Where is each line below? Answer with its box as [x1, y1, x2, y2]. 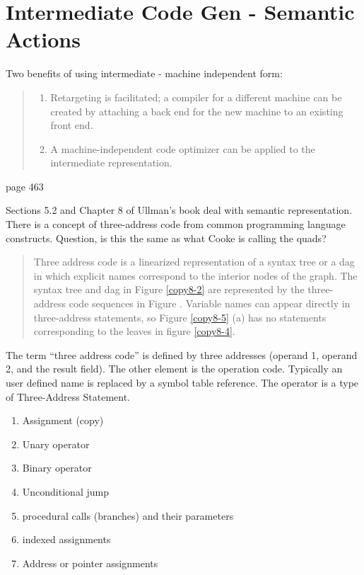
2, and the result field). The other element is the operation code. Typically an [6, 361, 343, 376]
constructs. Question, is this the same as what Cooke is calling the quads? [6, 230, 327, 245]
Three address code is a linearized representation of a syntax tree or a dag [33, 254, 355, 269]
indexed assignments [22, 532, 111, 547]
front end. [50, 118, 93, 132]
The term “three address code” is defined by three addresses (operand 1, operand [6, 347, 358, 362]
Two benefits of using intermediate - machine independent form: [6, 66, 283, 81]
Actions [6, 25, 81, 54]
